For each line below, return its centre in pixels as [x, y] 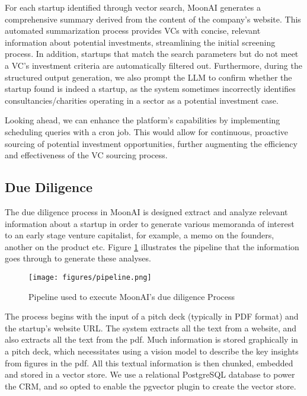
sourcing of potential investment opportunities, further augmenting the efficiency [151, 143]
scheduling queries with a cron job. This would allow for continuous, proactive [147, 131]
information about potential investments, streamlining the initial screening [140, 42]
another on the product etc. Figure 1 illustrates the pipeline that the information [152, 246]
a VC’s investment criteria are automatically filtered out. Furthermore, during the [153, 65]
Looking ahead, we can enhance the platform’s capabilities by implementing [143, 120]
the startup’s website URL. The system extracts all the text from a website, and [151, 328]
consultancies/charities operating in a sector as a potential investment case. [142, 100]
